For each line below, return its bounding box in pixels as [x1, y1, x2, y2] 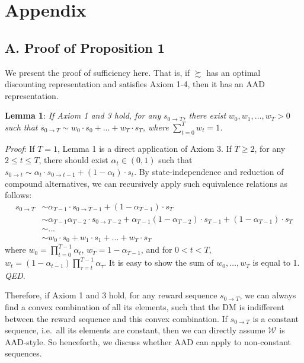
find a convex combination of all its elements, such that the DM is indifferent [5, 301, 284, 313]
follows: [5, 189, 32, 201]
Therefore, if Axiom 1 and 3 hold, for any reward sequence [5, 289, 217, 301]
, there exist [183, 109, 226, 122]
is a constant [252, 312, 299, 324]
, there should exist [39, 154, 108, 166]
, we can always [239, 289, 296, 301]
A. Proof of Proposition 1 [5, 38, 165, 56]
